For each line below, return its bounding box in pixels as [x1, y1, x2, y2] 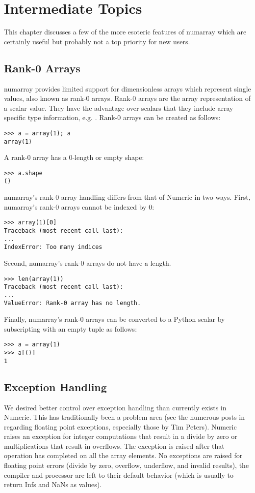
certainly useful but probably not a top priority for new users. [4, 36, 190, 46]
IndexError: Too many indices [4, 244, 102, 251]
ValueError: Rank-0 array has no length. [4, 300, 141, 307]
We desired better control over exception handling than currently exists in [4, 402, 227, 412]
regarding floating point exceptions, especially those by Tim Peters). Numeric [4, 421, 237, 431]
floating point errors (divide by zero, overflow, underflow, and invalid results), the [4, 460, 249, 470]
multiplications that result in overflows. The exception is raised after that [4, 440, 225, 451]
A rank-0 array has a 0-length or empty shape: [4, 152, 144, 162]
